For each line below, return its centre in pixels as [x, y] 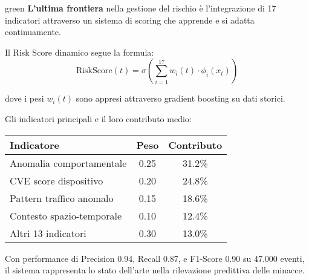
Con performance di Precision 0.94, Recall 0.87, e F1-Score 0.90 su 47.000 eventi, [155, 258]
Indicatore [35, 145]
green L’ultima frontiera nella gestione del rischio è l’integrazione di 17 [141, 8]
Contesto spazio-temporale [66, 215]
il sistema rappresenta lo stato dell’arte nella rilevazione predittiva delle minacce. [155, 270]
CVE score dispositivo [57, 180]
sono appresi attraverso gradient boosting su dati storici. [181, 98]
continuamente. [33, 32]
